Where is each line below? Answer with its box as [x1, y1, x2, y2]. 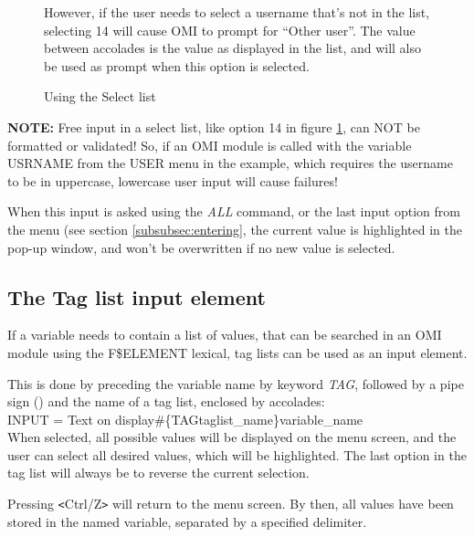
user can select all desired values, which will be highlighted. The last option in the [7, 445, 467, 464]
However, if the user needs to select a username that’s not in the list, [44, 3, 430, 21]
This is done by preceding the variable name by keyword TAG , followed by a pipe [7, 374, 464, 393]
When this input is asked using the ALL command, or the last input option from [7, 202, 460, 221]
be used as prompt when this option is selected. [44, 56, 310, 75]
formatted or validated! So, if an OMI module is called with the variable [7, 135, 412, 154]
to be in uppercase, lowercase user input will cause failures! [7, 171, 338, 190]
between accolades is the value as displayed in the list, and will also [44, 38, 422, 58]
